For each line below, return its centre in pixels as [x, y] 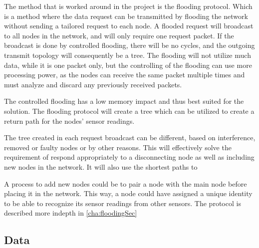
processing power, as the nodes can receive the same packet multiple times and [125, 75]
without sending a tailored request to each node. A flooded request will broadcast [129, 26]
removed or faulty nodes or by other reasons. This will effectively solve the [118, 147]
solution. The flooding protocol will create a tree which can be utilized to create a [129, 111]
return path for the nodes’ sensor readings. [69, 121]
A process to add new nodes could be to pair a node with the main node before [126, 183]
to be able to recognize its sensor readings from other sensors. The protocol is [123, 203]
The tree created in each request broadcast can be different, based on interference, [130, 137]
